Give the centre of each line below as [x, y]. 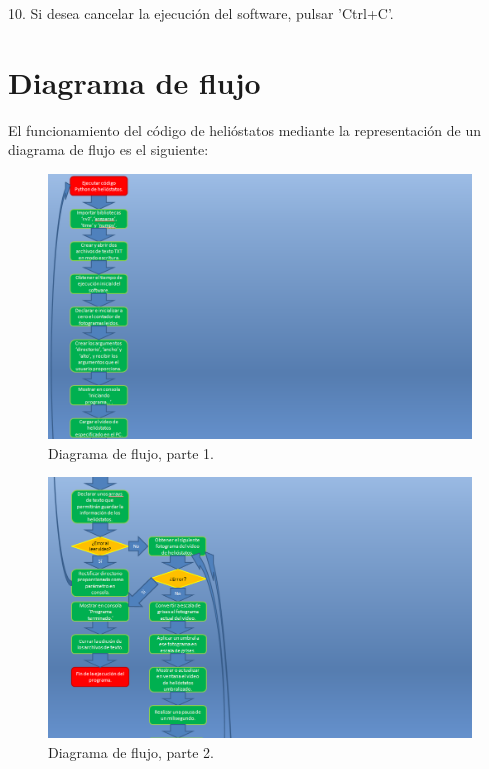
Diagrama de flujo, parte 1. [131, 452]
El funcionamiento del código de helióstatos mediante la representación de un [245, 129]
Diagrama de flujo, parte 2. [131, 751]
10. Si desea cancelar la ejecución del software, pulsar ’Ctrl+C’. [201, 13]
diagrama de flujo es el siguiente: [108, 149]
